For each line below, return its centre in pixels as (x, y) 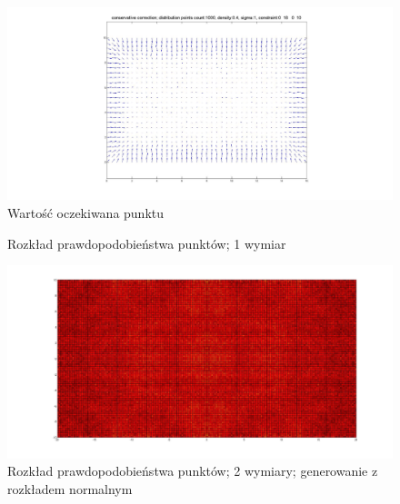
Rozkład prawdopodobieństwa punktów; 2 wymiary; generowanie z (193, 471)
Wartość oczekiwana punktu (86, 212)
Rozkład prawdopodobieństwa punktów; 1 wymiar (147, 243)
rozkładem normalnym (70, 488)
